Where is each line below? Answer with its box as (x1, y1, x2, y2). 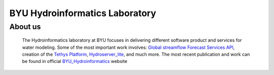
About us (9, 22, 41, 31)
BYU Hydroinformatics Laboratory (9, 8, 157, 19)
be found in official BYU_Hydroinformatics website (22, 58, 128, 64)
